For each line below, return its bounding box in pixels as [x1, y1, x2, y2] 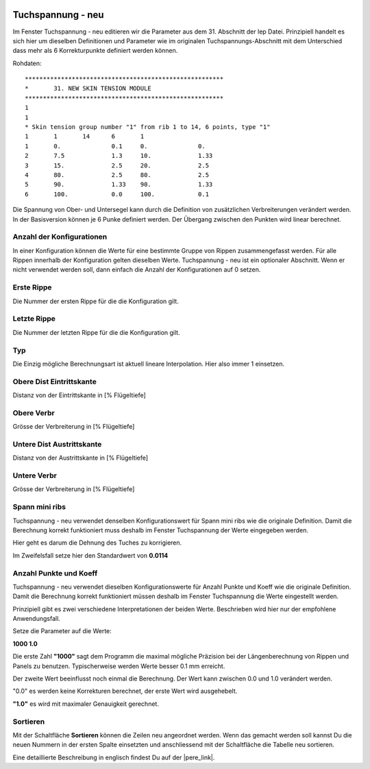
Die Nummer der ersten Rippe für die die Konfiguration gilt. [12, 297, 180, 305]
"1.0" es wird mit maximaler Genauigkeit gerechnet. [12, 700, 159, 708]
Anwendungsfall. [12, 615, 61, 623]
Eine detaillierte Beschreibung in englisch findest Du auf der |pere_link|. [12, 753, 215, 761]
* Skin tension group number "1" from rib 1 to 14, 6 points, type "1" [25, 123, 271, 131]
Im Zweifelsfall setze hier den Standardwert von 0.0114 [12, 551, 169, 559]
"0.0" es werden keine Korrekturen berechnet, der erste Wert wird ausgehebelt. [12, 687, 238, 696]
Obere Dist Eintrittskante [12, 377, 97, 386]
